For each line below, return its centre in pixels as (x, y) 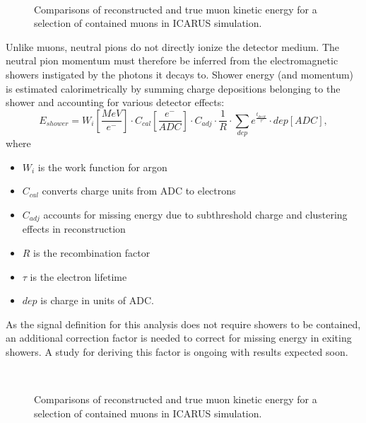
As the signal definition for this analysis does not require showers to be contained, (183, 324)
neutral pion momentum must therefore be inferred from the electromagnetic (172, 60)
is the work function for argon (102, 167)
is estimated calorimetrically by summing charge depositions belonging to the (173, 88)
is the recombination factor (92, 252)
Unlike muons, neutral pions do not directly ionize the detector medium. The (172, 46)
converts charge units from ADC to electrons (139, 191)
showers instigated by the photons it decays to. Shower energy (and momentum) (180, 74)
